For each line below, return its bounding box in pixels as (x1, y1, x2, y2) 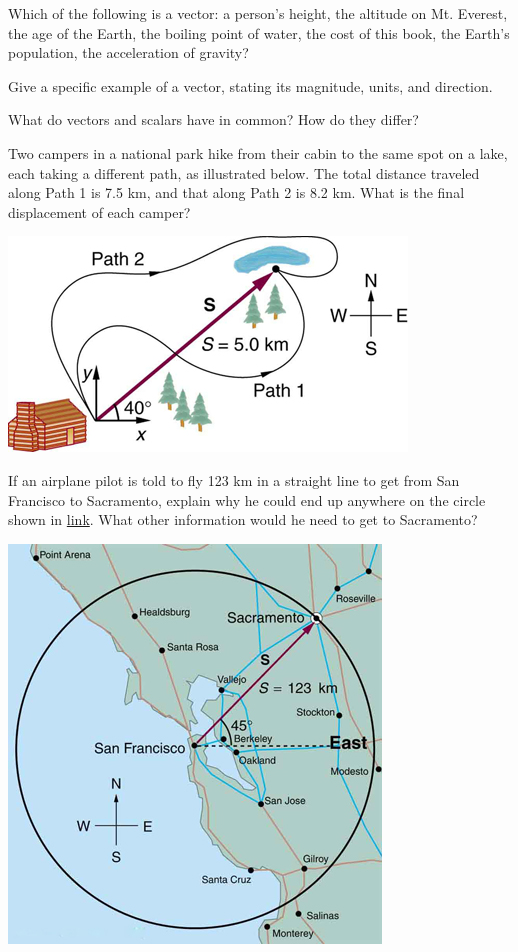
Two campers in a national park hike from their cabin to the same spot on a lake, (8, 142, 508, 163)
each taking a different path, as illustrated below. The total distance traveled (8, 162, 480, 183)
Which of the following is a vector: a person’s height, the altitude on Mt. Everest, (8, 3, 508, 23)
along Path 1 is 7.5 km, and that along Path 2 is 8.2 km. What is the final (8, 182, 465, 203)
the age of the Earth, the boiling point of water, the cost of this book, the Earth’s (8, 22, 510, 43)
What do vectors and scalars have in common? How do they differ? (8, 109, 419, 130)
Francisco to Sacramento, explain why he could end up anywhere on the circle (8, 489, 486, 510)
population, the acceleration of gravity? (8, 42, 249, 63)
